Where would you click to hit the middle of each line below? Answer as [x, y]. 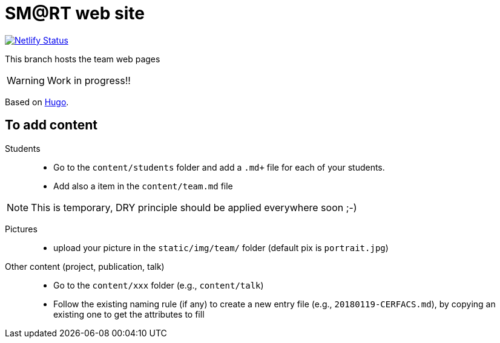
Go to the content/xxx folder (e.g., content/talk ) [159, 285]
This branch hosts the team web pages [83, 59]
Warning [26, 80]
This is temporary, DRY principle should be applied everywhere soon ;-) [194, 207]
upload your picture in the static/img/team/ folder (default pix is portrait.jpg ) [221, 247]
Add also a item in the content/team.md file [143, 186]
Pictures [21, 229]
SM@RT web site [75, 13]
